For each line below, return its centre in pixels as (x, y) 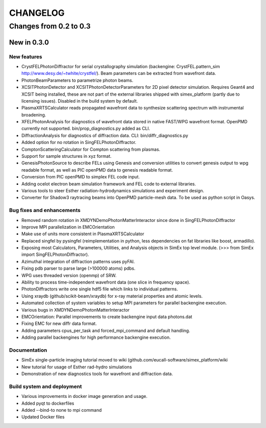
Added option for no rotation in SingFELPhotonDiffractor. (79, 143)
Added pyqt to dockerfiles (48, 403)
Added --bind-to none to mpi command (62, 410)
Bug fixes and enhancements (45, 211)
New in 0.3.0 (29, 42)
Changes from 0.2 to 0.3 (50, 26)
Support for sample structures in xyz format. (66, 156)
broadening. (34, 115)
